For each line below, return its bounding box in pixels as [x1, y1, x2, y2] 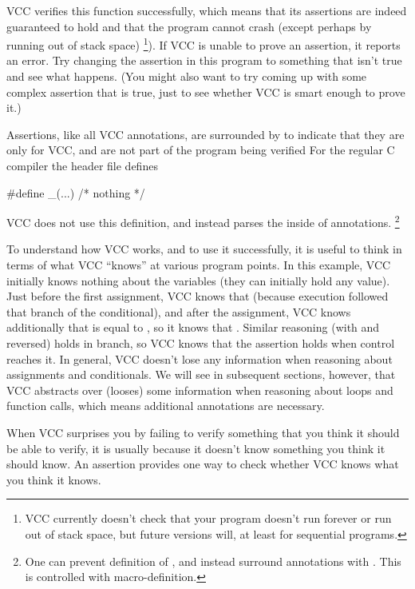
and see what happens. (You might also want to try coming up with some [6, 68, 367, 85]
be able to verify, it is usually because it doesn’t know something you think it [6, 440, 385, 456]
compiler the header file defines [6, 157, 158, 173]
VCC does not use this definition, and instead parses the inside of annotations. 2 [6, 212, 400, 230]
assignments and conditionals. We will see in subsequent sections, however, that [6, 366, 396, 383]
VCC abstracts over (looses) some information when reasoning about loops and [6, 381, 393, 398]
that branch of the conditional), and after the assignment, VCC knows [6, 303, 351, 320]
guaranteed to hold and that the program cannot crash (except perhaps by [6, 18, 372, 34]
